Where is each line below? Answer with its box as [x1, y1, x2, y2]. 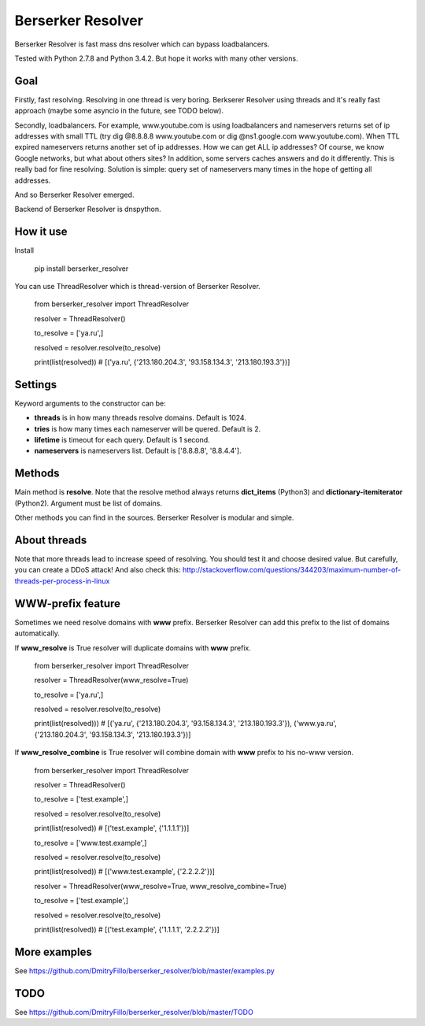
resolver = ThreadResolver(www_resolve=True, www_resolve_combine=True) [34, 881, 287, 891]
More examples [14, 945, 92, 958]
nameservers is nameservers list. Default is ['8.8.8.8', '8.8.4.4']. [34, 446, 242, 456]
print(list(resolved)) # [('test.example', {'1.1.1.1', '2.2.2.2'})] [34, 924, 220, 934]
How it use [14, 225, 68, 239]
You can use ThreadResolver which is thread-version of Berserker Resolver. [14, 282, 261, 291]
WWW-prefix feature [14, 597, 121, 610]
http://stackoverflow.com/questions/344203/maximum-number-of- [182, 565, 401, 575]
